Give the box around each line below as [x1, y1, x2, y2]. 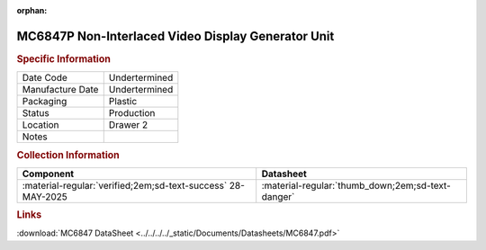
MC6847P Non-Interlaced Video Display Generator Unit [16, 28, 335, 44]
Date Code [22, 72, 67, 85]
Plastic [108, 95, 138, 108]
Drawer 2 [108, 119, 148, 131]
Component [22, 167, 75, 180]
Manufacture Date [22, 84, 99, 96]
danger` [261, 190, 295, 202]
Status [22, 107, 49, 120]
